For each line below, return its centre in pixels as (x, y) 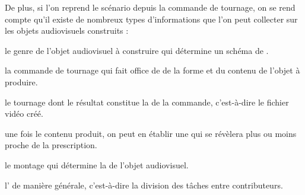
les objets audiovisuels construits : (67, 31)
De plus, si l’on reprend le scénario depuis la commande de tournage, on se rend (150, 7)
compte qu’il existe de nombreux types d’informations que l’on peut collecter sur (151, 19)
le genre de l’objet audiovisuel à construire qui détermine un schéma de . (137, 50)
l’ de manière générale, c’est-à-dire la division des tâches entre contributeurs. (144, 185)
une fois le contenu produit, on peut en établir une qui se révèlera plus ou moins (151, 133)
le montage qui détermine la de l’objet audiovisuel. (97, 164)
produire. (21, 81)
